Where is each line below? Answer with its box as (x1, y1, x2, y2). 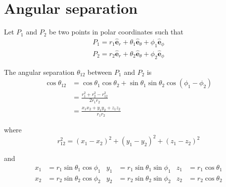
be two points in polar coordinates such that (49, 27, 183, 37)
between (87, 66, 112, 77)
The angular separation (4, 66, 75, 77)
